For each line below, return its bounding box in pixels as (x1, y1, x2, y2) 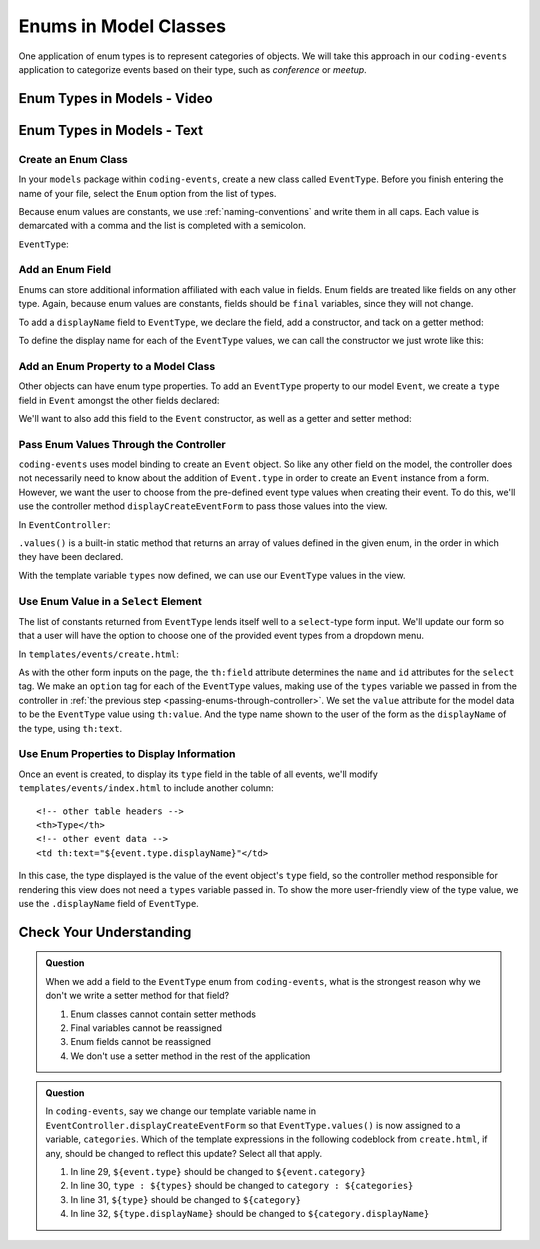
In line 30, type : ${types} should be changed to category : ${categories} (70, 1180, 414, 1192)
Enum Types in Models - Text (18, 121, 204, 139)
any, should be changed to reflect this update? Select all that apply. (45, 1147, 323, 1159)
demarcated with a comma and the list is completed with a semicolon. (18, 220, 307, 232)
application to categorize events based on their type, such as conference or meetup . (18, 63, 367, 75)
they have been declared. (18, 551, 124, 563)
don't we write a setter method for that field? (45, 990, 230, 1002)
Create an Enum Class (18, 152, 129, 166)
